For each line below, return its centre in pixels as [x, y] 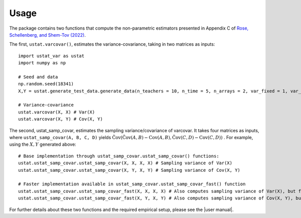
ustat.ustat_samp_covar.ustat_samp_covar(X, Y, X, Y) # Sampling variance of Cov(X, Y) [129, 170]
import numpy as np [42, 63]
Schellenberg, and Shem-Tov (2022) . [48, 35]
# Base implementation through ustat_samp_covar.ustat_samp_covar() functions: [119, 156]
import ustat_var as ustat [51, 56]
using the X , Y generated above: [43, 144]
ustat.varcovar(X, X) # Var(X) [57, 112]
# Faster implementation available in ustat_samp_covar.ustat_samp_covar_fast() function [132, 184]
